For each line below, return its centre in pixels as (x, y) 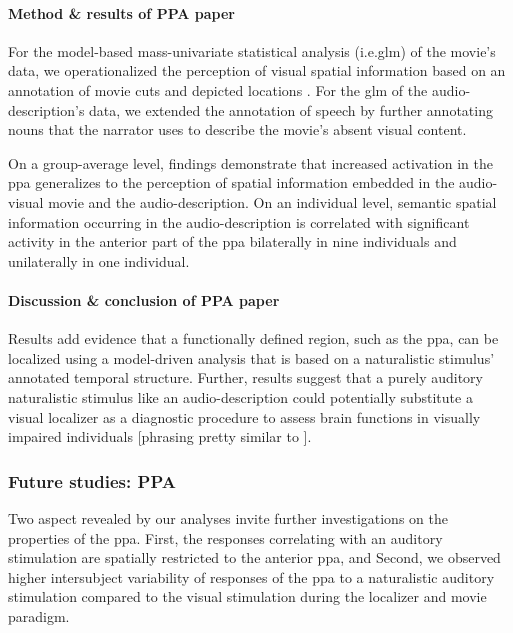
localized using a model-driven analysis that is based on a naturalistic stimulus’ (251, 357)
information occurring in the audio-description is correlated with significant (239, 221)
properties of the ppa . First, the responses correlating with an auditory (225, 537)
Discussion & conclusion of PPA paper (144, 299)
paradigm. (39, 615)
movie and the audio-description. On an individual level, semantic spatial (272, 201)
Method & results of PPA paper (122, 12)
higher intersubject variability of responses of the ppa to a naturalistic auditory (251, 576)
